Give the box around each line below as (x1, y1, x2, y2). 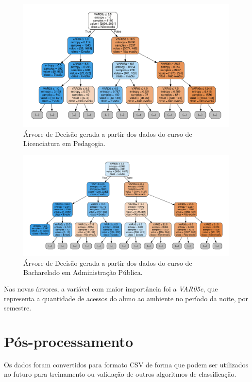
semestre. (4, 303, 32, 313)
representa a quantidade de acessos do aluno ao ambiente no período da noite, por (4, 293, 248, 303)
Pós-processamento (4, 331, 134, 351)
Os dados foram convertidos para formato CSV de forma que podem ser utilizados (4, 359, 249, 369)
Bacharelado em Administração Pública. (23, 267, 143, 277)
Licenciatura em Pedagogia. (23, 138, 105, 148)
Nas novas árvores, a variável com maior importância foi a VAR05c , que (4, 283, 218, 293)
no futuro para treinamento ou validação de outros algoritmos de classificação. (4, 369, 236, 379)
